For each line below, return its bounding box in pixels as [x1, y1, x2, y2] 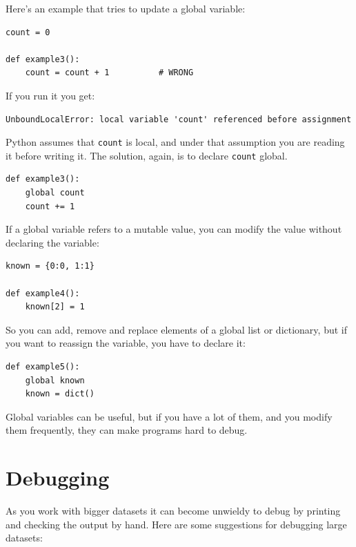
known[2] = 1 [25, 302, 85, 312]
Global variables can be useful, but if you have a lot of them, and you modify [6, 409, 333, 423]
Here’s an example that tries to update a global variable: [6, 1, 246, 15]
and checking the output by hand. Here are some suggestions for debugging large [6, 517, 347, 531]
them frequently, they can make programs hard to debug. [6, 423, 248, 437]
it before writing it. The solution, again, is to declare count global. [6, 148, 288, 162]
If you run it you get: [6, 88, 95, 102]
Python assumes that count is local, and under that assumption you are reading [6, 135, 345, 149]
